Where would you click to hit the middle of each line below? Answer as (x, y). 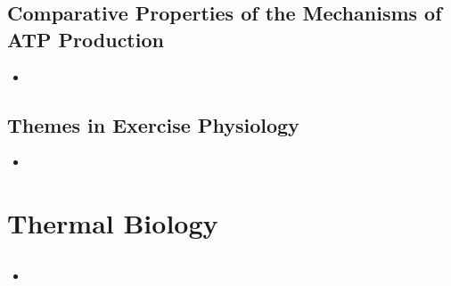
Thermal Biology (113, 223)
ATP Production (86, 39)
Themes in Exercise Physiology (153, 124)
